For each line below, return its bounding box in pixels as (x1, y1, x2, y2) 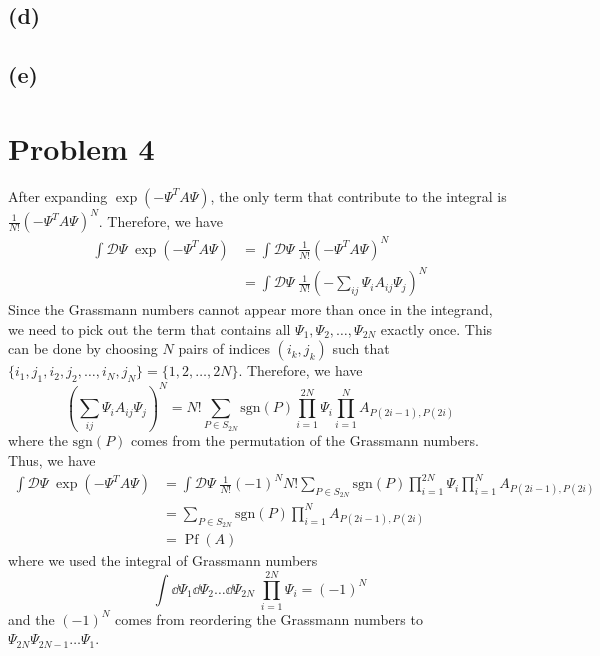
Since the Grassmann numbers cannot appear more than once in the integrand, (8, 299, 493, 320)
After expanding (8, 185, 108, 206)
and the (8, 608, 55, 629)
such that (332, 338, 390, 359)
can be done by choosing (8, 338, 158, 359)
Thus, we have (8, 450, 96, 471)
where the (8, 430, 68, 451)
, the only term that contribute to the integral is (210, 185, 507, 206)
